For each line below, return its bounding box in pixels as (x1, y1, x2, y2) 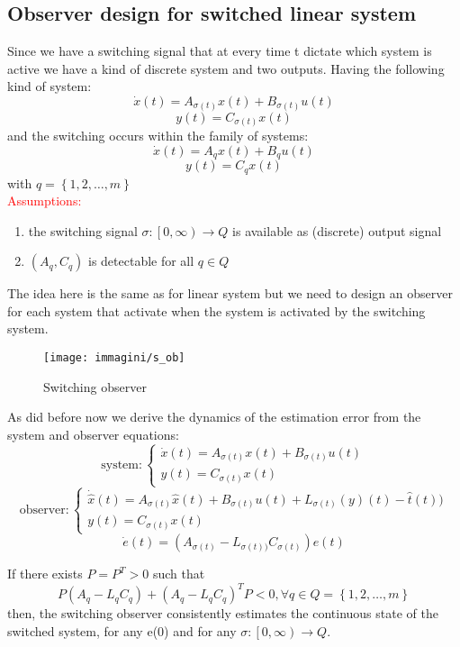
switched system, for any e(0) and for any (7, 621, 237, 640)
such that (152, 564, 205, 583)
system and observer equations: (7, 424, 179, 443)
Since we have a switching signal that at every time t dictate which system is (7, 41, 432, 60)
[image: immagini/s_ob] (43, 351, 185, 365)
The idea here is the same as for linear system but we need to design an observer (7, 284, 453, 303)
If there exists (7, 564, 83, 583)
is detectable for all (87, 251, 194, 270)
